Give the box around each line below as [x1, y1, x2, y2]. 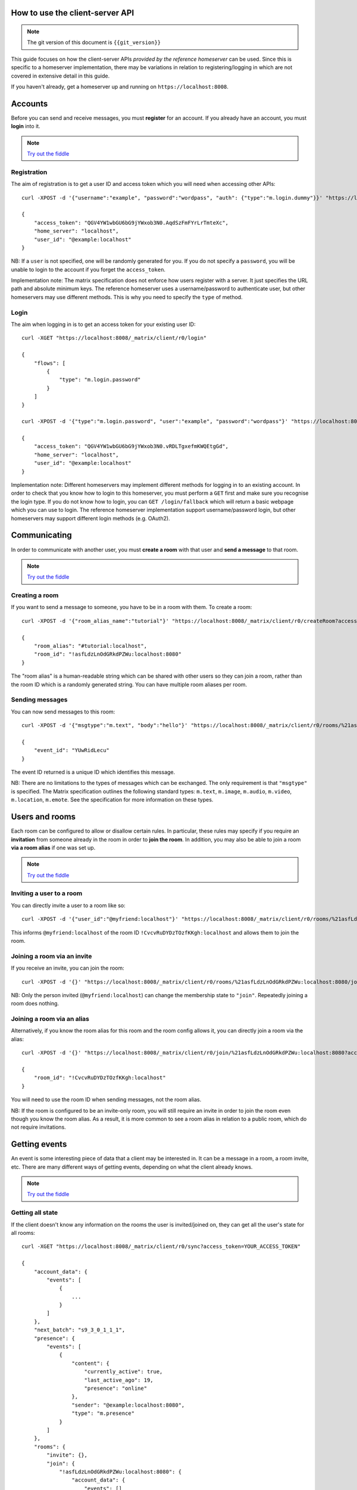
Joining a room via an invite [11, 952, 92, 960]
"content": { [71, 1359, 110, 1367]
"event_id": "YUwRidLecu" [33, 747, 110, 754]
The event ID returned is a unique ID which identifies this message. [11, 769, 176, 776]
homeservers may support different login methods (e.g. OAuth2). [11, 514, 170, 521]
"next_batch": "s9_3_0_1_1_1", [33, 1327, 126, 1333]
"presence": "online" [84, 1385, 148, 1392]
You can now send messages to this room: [11, 708, 115, 715]
